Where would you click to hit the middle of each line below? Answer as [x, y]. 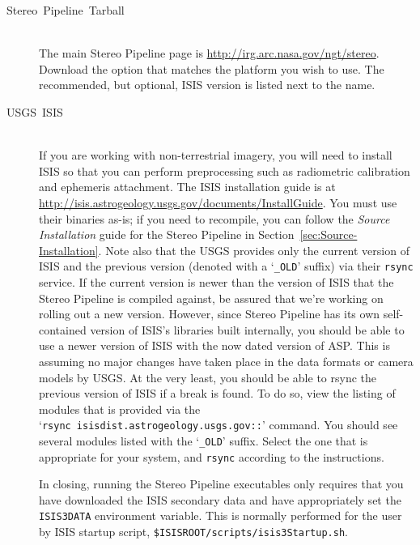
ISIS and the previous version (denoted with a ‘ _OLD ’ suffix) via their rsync [226, 266]
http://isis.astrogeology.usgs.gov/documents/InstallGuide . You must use [218, 202]
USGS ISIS [35, 111]
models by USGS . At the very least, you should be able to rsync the [208, 377]
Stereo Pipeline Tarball [66, 10]
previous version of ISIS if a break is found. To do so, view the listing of [217, 393]
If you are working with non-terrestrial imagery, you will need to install [216, 155]
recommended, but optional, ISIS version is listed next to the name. [207, 85]
